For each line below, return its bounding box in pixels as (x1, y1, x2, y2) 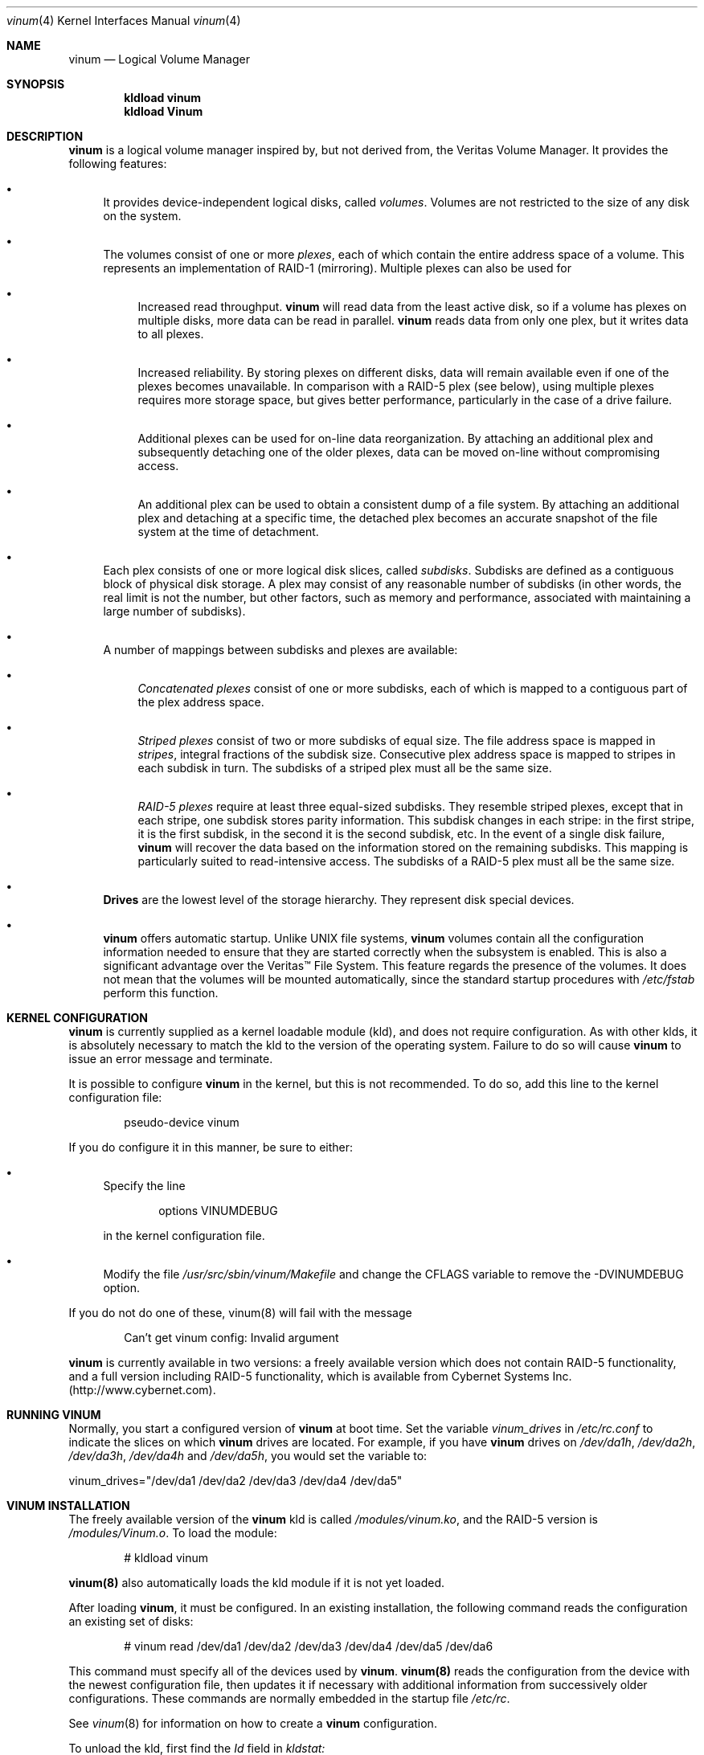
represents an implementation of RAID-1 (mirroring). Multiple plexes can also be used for (103, 261, 571, 275)
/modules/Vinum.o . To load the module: (68, 1526, 277, 1540)
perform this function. (103, 986, 219, 1000)
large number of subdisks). (103, 604, 246, 618)
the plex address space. (137, 695, 264, 709)
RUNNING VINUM (6, 1408, 101, 1422)
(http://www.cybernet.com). (68, 1383, 216, 1397)
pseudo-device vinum (124, 1115, 239, 1129)
